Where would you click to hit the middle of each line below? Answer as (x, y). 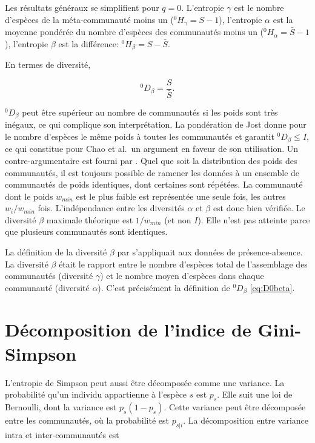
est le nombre (259, 7)
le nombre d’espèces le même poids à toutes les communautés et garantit (140, 136)
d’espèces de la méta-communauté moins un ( (89, 19)
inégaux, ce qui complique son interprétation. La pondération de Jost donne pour (156, 124)
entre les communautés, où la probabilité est (87, 420)
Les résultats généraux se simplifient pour (82, 7)
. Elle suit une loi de (255, 394)
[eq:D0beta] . (272, 287)
